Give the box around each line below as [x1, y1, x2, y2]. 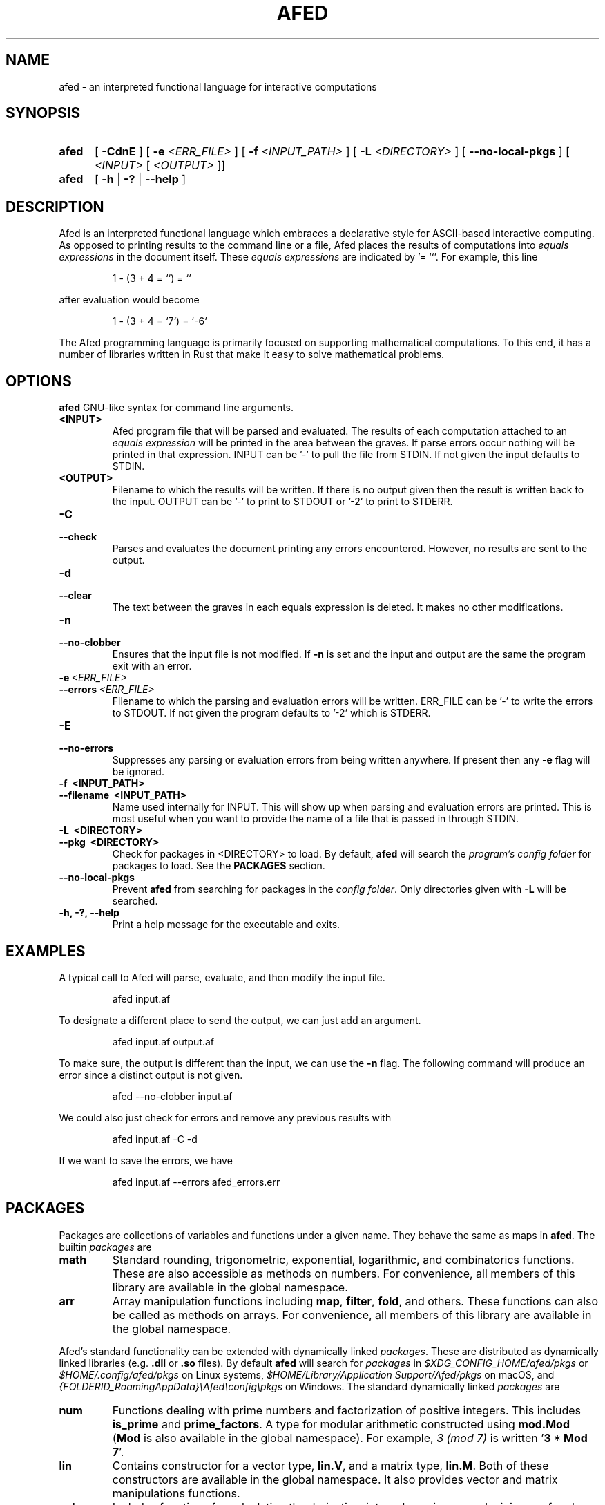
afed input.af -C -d [112, 1133, 198, 1145]
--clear [59, 589, 92, 602]
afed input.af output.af [112, 1035, 214, 1048]
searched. [112, 895, 158, 907]
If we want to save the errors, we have [59, 1154, 233, 1166]
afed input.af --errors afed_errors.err [112, 1175, 280, 1188]
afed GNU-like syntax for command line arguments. [59, 401, 294, 414]
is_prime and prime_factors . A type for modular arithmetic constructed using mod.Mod [112, 1417, 570, 1431]
